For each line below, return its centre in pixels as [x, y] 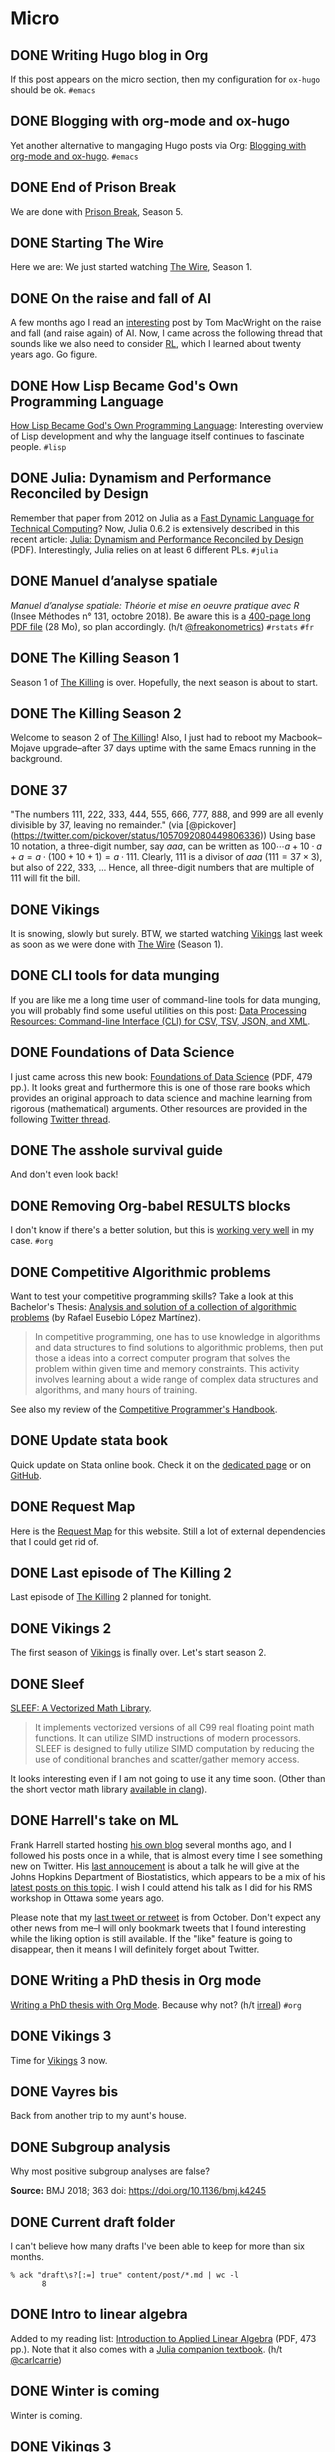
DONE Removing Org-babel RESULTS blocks [151, 1205]
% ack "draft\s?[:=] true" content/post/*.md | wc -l [125, 2275]
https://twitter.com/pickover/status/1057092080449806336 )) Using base [164, 836]
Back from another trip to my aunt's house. [98, 2116]
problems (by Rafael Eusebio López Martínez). [106, 1317]
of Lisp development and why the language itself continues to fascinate [157, 436]
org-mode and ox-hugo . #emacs [74, 156]
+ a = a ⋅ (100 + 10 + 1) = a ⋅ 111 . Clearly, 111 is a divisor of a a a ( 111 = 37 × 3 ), [166, 857]
